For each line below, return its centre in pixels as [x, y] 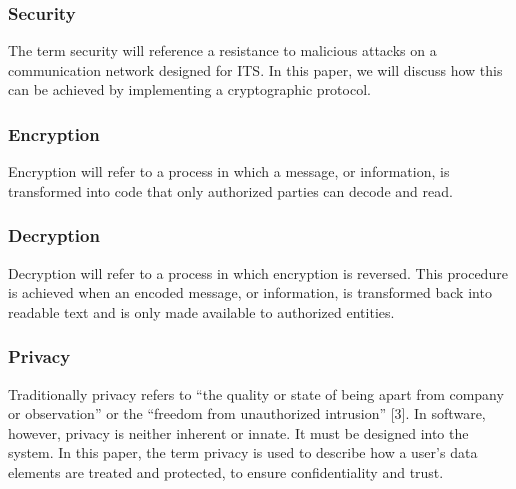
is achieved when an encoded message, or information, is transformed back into [250, 292]
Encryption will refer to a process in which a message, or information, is [229, 171]
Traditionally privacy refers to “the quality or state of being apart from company [256, 393]
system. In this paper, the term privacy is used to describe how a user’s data [243, 452]
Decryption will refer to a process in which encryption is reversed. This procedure [258, 272]
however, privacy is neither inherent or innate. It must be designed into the [238, 432]
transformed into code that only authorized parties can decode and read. [230, 190]
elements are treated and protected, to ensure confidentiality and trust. [226, 472]
